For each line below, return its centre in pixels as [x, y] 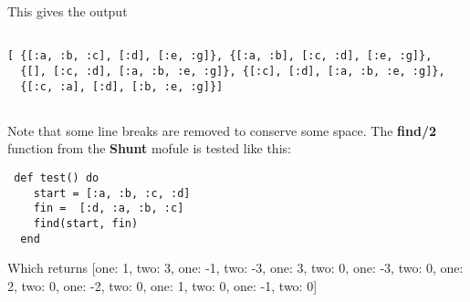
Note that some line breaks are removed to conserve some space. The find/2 [222, 130]
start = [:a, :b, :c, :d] [112, 193]
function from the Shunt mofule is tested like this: [149, 148]
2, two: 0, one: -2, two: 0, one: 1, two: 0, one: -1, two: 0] [162, 285]
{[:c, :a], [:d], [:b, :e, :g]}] [122, 86]
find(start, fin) [86, 224]
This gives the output [68, 11]
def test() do [57, 178]
